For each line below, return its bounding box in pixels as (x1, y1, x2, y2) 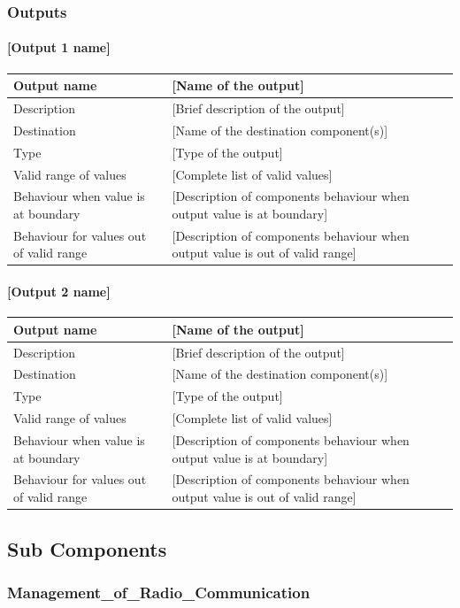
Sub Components (7, 535, 167, 562)
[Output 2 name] (7, 282, 111, 301)
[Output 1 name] (7, 38, 111, 57)
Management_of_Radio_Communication (7, 581, 310, 603)
